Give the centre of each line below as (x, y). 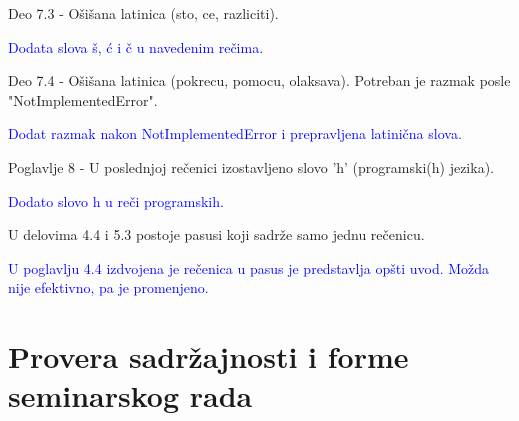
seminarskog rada (130, 395)
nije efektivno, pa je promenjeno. (108, 287)
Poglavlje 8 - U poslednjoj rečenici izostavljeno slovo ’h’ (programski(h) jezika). (251, 166)
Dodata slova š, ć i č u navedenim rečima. (136, 46)
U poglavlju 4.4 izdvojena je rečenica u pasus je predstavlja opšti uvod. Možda (249, 267)
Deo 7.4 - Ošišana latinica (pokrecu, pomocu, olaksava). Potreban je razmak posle (259, 80)
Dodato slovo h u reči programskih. (116, 200)
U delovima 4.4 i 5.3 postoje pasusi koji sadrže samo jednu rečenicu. (216, 234)
